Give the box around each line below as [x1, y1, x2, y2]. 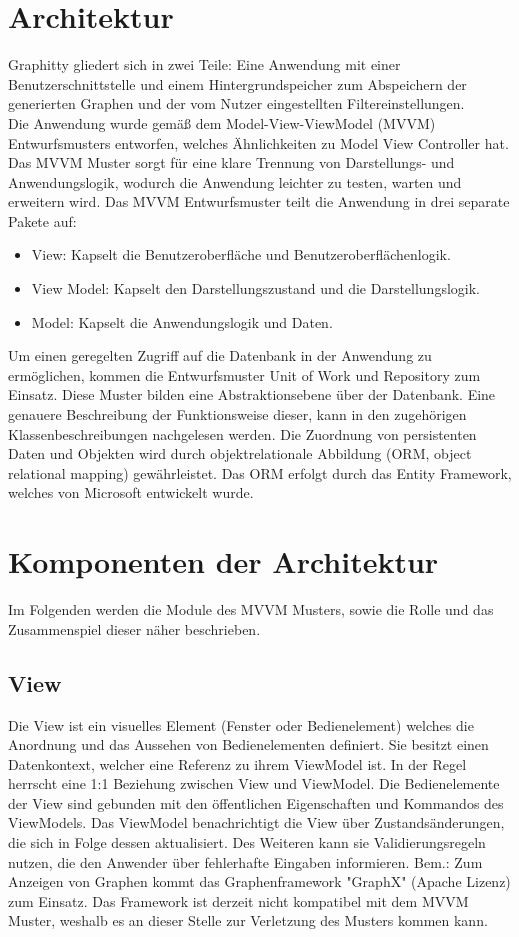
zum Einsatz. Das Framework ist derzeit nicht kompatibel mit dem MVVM [8, 890, 469, 911]
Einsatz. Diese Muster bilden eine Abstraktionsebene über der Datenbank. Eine [8, 384, 496, 405]
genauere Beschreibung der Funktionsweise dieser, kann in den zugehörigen [8, 404, 467, 425]
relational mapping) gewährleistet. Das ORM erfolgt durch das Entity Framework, [8, 462, 512, 483]
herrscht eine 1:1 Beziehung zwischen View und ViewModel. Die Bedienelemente [8, 773, 500, 794]
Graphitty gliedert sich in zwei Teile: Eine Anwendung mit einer [8, 54, 401, 75]
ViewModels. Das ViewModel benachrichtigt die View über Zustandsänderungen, [8, 812, 505, 833]
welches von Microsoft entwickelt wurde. [8, 482, 254, 503]
